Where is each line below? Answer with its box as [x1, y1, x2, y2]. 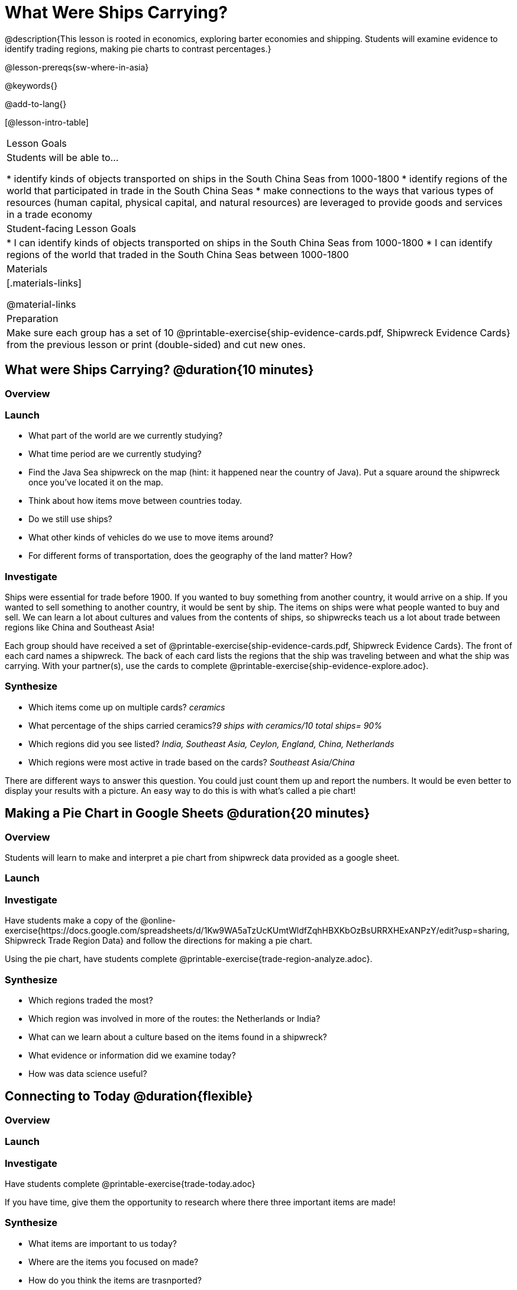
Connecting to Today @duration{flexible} [5, 1089, 253, 1104]
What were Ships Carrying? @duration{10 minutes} [5, 362, 314, 378]
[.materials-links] [7, 276, 82, 289]
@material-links [7, 298, 76, 310]
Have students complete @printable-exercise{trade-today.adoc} [5, 1178, 256, 1189]
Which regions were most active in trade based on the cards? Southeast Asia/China [28, 757, 355, 767]
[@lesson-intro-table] [5, 117, 89, 127]
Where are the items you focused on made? [28, 1256, 199, 1267]
